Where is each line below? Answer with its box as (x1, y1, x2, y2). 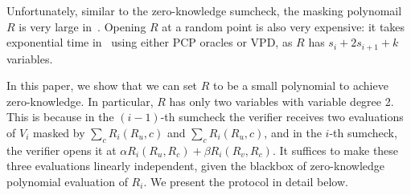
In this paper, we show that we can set (6, 77, 198, 94)
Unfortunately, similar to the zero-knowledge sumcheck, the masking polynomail (6, 2, 402, 18)
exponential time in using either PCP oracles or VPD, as (6, 34, 293, 51)
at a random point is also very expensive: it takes (162, 18, 405, 35)
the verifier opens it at (6, 141, 117, 158)
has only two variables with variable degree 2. (169, 92, 394, 109)
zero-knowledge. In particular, (6, 92, 154, 109)
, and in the (264, 124, 322, 141)
